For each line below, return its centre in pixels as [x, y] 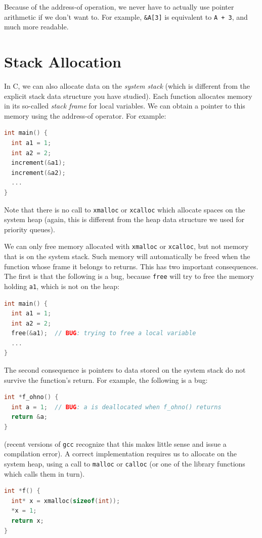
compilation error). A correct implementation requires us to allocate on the [121, 454]
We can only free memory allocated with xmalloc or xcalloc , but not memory [126, 246]
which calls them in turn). [45, 473]
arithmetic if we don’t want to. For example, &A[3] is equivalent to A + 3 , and [126, 16]
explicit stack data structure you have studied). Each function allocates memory [128, 96]
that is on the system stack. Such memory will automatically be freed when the [127, 256]
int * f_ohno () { [31, 397]
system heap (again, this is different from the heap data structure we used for [124, 219]
